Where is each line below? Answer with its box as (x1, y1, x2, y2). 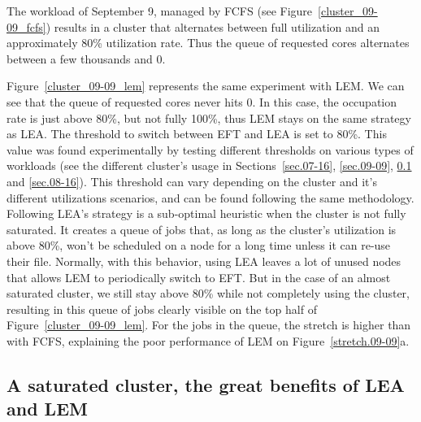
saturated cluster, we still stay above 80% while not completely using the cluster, (7, 285, 410, 302)
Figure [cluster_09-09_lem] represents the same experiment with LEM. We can (7, 77, 405, 94)
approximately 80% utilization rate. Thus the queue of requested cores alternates (7, 34, 410, 51)
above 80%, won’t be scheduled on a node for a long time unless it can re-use (7, 237, 391, 254)
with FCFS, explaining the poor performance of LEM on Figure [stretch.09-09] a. (7, 332, 410, 349)
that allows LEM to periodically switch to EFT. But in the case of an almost (7, 268, 391, 285)
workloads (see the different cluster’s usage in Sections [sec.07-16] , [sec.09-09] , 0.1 (7, 157, 412, 174)
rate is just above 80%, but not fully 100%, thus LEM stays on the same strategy (7, 109, 411, 126)
